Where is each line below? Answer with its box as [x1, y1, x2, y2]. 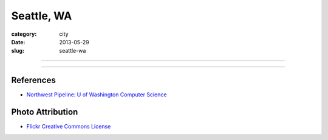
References [11, 75, 56, 85]
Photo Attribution [11, 107, 78, 118]
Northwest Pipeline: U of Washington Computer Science [26, 91, 167, 98]
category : [11, 30, 37, 38]
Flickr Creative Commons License [26, 123, 111, 130]
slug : [11, 47, 24, 55]
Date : [11, 38, 26, 45]
